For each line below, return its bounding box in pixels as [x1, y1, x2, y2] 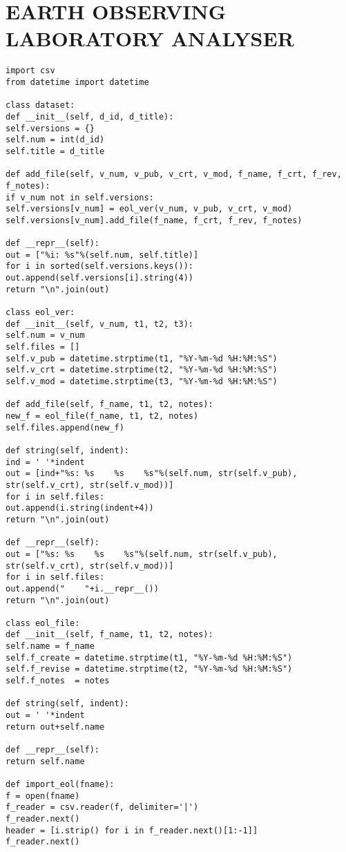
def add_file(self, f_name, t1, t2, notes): [6, 399, 213, 410]
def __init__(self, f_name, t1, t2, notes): [6, 629, 213, 640]
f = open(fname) [6, 791, 80, 801]
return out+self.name [6, 721, 105, 732]
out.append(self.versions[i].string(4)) [6, 273, 194, 283]
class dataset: [6, 100, 75, 111]
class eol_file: [6, 618, 80, 628]
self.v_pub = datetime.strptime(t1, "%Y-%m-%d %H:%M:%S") [6, 353, 278, 363]
